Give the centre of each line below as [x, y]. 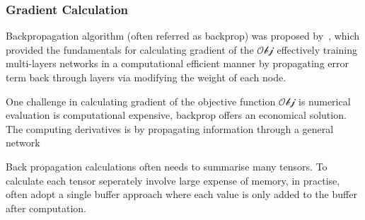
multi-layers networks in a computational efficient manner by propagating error [177, 63]
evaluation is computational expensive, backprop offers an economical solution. [176, 115]
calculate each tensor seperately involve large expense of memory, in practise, [173, 180]
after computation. [46, 208]
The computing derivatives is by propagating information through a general [170, 128]
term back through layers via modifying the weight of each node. [146, 77]
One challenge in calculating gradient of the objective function [141, 101]
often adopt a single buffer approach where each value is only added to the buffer [181, 194]
